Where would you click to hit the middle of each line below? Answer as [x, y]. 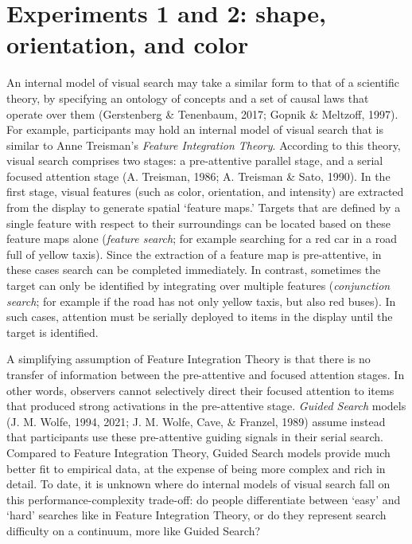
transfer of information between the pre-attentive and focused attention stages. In [206, 374]
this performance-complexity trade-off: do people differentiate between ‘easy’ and [204, 499]
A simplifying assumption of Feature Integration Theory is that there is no [189, 359]
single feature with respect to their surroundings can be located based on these [198, 223]
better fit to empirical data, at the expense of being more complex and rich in [196, 468]
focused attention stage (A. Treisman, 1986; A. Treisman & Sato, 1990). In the [198, 176]
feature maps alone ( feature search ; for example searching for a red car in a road [202, 239]
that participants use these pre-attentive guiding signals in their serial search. [195, 437]
